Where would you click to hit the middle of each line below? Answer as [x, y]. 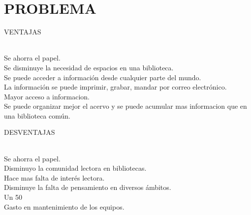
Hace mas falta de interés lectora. [54, 177]
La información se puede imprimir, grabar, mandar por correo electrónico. [115, 87]
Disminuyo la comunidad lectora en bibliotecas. [75, 168]
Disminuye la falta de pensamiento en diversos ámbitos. [88, 187]
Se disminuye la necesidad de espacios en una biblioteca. [89, 67]
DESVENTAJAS [30, 132]
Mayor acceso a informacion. [47, 96]
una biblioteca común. [37, 115]
